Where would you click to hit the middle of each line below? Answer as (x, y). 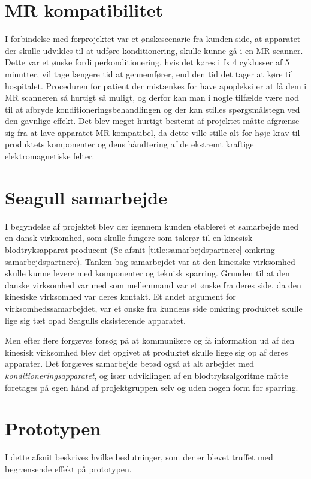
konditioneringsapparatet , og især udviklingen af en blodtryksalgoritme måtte (147, 375)
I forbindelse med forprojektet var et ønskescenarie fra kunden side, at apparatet (153, 39)
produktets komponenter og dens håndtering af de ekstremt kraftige (129, 144)
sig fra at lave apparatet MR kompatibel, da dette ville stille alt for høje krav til (153, 132)
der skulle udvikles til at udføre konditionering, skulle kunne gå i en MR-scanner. (154, 50)
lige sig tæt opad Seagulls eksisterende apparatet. (95, 320)
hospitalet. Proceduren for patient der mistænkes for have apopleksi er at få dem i (156, 85)
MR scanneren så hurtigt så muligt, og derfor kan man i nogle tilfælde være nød (152, 97)
